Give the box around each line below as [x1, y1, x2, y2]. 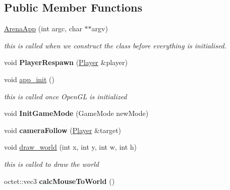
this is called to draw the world [4, 158, 99, 169]
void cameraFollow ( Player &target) [4, 124, 122, 135]
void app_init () [4, 74, 54, 84]
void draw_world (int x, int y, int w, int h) [4, 142, 137, 152]
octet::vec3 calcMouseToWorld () [4, 175, 115, 186]
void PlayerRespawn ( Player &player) [4, 57, 128, 68]
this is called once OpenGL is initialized [4, 91, 127, 101]
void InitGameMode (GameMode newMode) [4, 108, 149, 118]
